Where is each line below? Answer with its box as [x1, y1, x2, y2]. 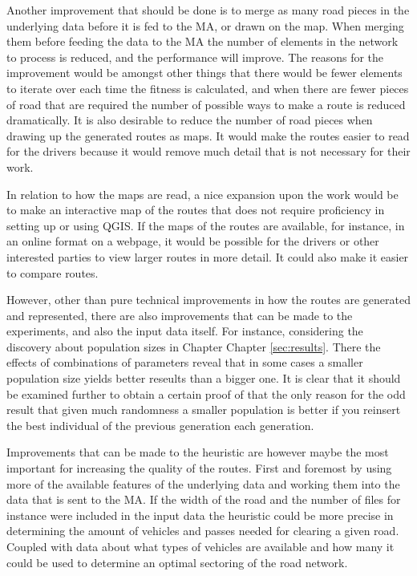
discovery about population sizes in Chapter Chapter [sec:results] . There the [6, 338, 381, 355]
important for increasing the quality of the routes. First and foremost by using [6, 460, 392, 477]
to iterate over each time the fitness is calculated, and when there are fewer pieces [6, 79, 409, 96]
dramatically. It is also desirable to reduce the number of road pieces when [6, 112, 373, 128]
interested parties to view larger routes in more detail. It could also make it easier [6, 248, 409, 265]
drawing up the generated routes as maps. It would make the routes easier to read [6, 127, 410, 144]
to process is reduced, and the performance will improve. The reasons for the [6, 48, 384, 65]
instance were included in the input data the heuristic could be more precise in [6, 506, 394, 523]
